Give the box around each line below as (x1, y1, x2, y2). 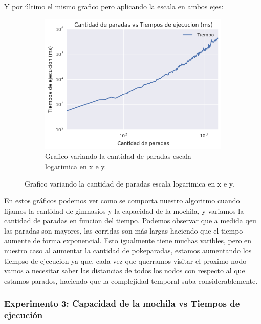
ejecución (4, 309, 43, 321)
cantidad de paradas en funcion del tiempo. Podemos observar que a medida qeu (4, 215, 256, 226)
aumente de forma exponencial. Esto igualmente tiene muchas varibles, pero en (4, 235, 252, 246)
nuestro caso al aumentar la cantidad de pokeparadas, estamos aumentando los (4, 245, 252, 256)
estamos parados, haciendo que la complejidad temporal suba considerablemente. (4, 275, 258, 286)
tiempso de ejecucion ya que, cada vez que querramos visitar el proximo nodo (4, 255, 247, 266)
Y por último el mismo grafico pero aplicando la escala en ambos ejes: (4, 1, 224, 11)
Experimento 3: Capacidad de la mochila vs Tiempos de (4, 297, 240, 310)
